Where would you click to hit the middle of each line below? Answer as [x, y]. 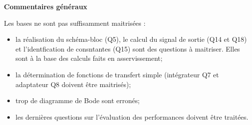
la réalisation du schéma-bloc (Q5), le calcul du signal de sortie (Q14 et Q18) [131, 39]
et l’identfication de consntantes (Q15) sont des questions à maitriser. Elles [128, 48]
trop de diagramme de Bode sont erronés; [78, 100]
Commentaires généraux [46, 6]
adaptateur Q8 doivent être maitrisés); [73, 84]
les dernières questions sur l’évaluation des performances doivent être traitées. [132, 116]
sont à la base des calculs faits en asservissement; [89, 58]
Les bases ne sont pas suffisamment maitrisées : [75, 23]
